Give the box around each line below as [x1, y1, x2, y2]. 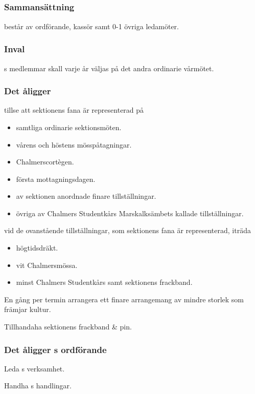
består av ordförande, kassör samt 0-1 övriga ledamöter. [4, 20, 179, 31]
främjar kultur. [4, 304, 51, 315]
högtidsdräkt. [16, 242, 58, 253]
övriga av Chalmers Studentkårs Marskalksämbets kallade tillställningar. [16, 208, 244, 218]
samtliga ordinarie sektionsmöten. [16, 121, 122, 132]
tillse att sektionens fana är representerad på [4, 105, 144, 115]
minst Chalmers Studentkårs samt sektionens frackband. [16, 277, 193, 287]
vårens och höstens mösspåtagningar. [16, 139, 132, 150]
